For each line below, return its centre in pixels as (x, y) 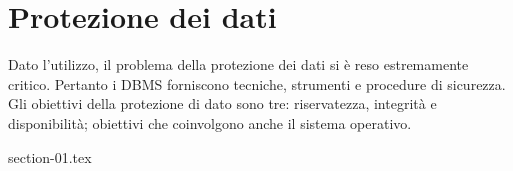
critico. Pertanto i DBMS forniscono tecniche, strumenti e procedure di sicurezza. (257, 83)
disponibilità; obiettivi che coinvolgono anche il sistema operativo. (210, 122)
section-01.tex (50, 156)
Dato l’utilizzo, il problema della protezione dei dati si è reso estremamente (238, 64)
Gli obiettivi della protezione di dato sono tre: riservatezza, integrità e (222, 103)
